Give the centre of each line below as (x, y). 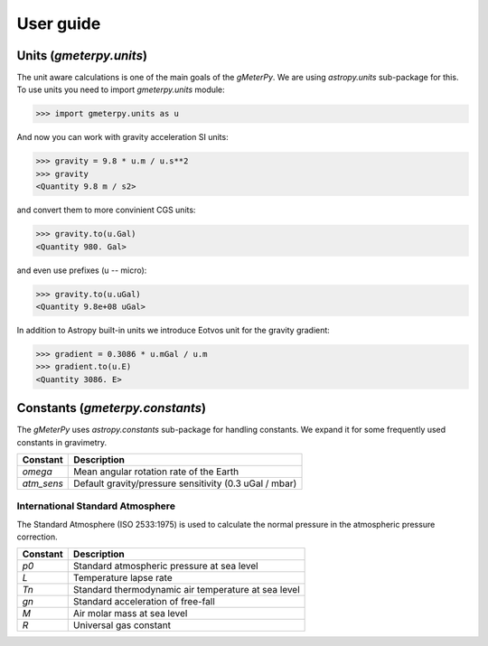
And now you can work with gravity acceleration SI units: (123, 137)
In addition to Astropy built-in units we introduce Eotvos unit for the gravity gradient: (173, 330)
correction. (37, 537)
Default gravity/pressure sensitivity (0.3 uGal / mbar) (185, 483)
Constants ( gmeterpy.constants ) (112, 408)
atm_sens (42, 483)
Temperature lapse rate (123, 578)
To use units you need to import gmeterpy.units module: (121, 89)
